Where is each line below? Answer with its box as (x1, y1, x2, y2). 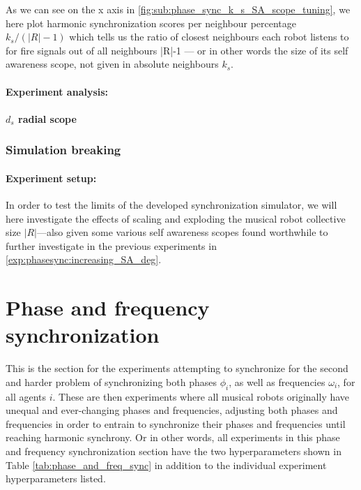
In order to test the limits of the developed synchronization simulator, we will (6, 197, 337, 211)
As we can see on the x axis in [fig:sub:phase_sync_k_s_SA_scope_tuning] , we (6, 2, 351, 16)
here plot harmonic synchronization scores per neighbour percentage (6, 15, 297, 30)
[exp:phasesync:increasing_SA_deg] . (6, 252, 162, 267)
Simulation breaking (6, 141, 121, 158)
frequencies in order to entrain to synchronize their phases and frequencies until (6, 416, 346, 431)
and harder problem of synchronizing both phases (6, 374, 217, 389)
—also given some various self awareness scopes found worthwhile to (36, 225, 328, 239)
